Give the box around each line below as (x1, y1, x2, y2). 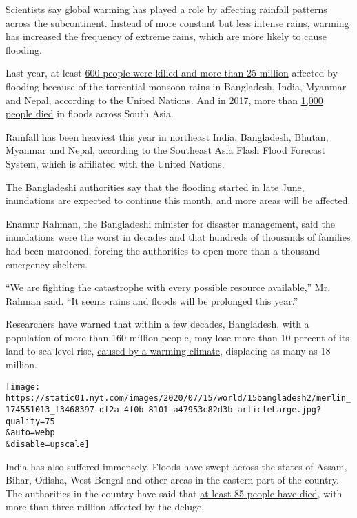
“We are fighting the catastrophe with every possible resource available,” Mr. (6, 280, 331, 295)
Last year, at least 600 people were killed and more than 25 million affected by (6, 66, 338, 80)
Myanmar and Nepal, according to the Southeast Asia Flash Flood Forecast (6, 143, 326, 157)
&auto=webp (6, 428, 55, 438)
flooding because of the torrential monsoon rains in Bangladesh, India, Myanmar (6, 79, 347, 93)
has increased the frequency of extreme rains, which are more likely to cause (6, 29, 327, 43)
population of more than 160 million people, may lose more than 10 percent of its (6, 330, 349, 344)
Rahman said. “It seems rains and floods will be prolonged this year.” (6, 293, 298, 308)
